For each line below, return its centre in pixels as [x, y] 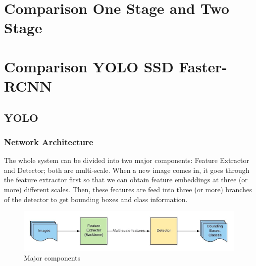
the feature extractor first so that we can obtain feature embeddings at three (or [126, 180]
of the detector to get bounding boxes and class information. [96, 199]
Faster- [203, 66]
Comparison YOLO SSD [89, 66]
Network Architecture [49, 141]
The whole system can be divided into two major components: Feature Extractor [127, 160]
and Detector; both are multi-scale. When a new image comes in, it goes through [127, 170]
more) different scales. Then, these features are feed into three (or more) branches [128, 189]
